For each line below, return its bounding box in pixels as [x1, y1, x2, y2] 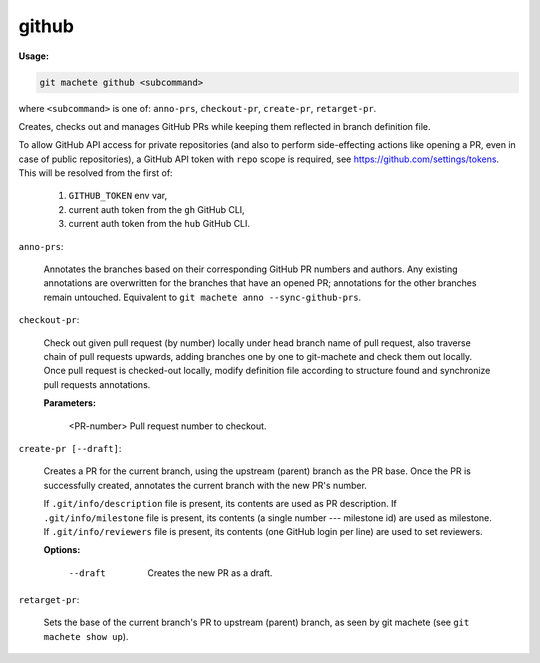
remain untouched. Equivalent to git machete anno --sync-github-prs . [43, 291, 362, 303]
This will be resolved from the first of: [18, 167, 174, 179]
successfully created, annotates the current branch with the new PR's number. [43, 479, 367, 491]
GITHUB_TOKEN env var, [68, 190, 168, 202]
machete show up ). [43, 630, 129, 642]
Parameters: [43, 397, 97, 409]
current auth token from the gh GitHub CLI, [68, 203, 245, 215]
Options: [43, 544, 81, 556]
